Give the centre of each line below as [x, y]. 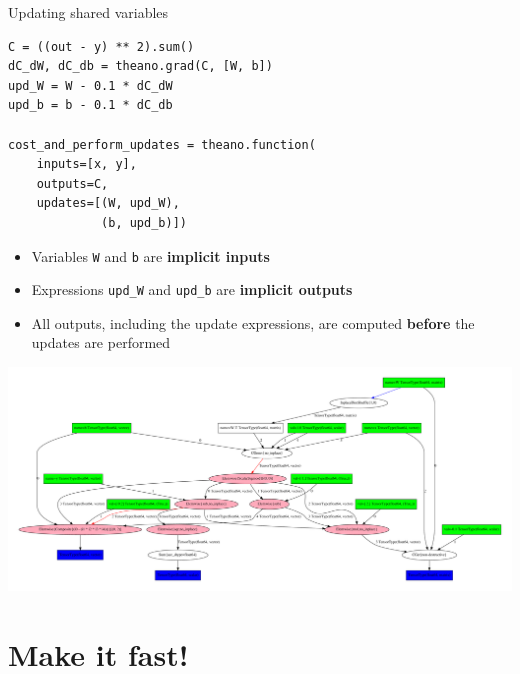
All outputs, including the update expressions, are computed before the [253, 322]
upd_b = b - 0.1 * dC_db [90, 105]
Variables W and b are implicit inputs [150, 255]
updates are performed [101, 342]
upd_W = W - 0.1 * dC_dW [90, 85]
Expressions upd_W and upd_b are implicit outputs [192, 289]
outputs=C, [72, 183]
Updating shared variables [88, 12]
